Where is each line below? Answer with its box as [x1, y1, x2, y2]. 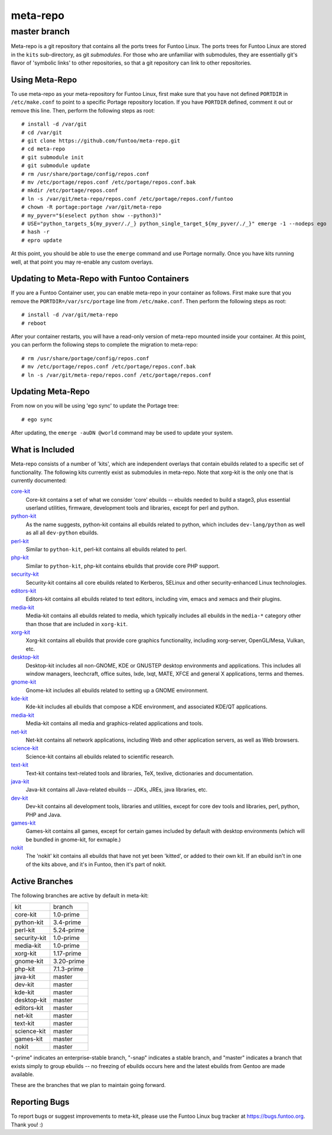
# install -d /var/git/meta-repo [21, 312, 118, 318]
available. [11, 1070, 35, 1078]
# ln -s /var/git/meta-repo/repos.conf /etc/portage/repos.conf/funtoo [21, 195, 233, 202]
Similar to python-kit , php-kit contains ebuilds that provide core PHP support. [25, 562, 220, 569]
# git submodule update [21, 162, 90, 169]
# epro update [21, 237, 62, 243]
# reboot [21, 320, 47, 326]
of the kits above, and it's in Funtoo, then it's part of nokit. [25, 861, 167, 868]
